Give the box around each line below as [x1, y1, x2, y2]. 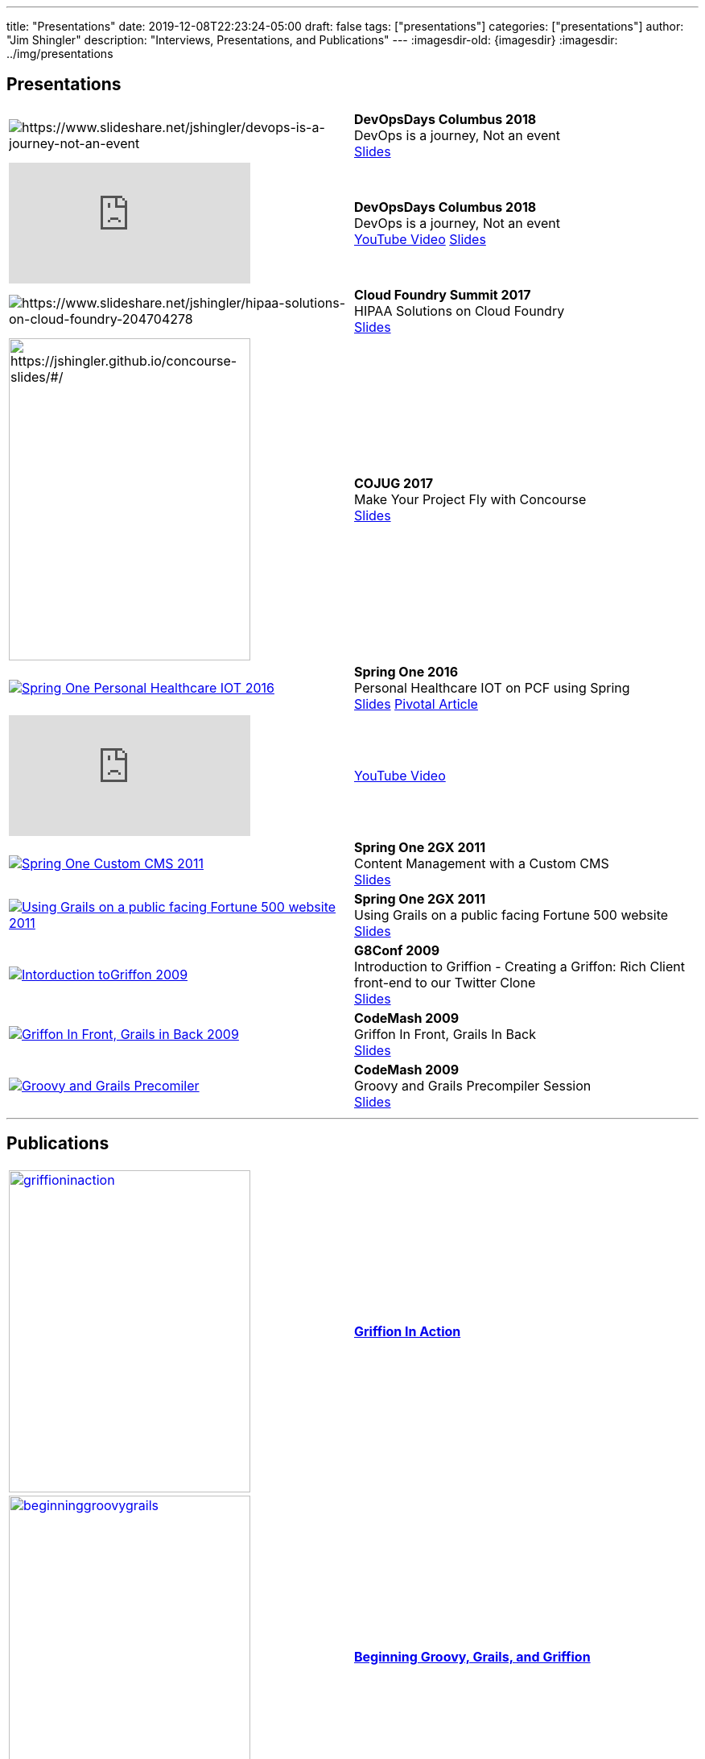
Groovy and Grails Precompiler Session [354, 1077, 592, 1094]
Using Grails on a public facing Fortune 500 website [354, 906, 669, 923]
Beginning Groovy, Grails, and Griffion [354, 1648, 591, 1665]
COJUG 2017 [354, 474, 434, 491]
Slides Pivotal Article [354, 695, 478, 712]
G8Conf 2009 [354, 942, 440, 958]
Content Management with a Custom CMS [354, 855, 609, 871]
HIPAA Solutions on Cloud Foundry [354, 302, 565, 319]
